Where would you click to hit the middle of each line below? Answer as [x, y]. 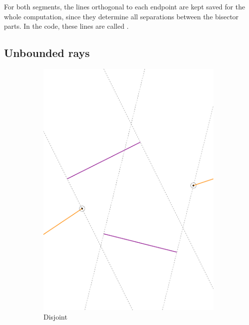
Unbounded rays [47, 53]
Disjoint [56, 317]
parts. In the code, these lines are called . [66, 26]
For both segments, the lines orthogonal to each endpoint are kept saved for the [124, 6]
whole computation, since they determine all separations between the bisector [121, 16]
